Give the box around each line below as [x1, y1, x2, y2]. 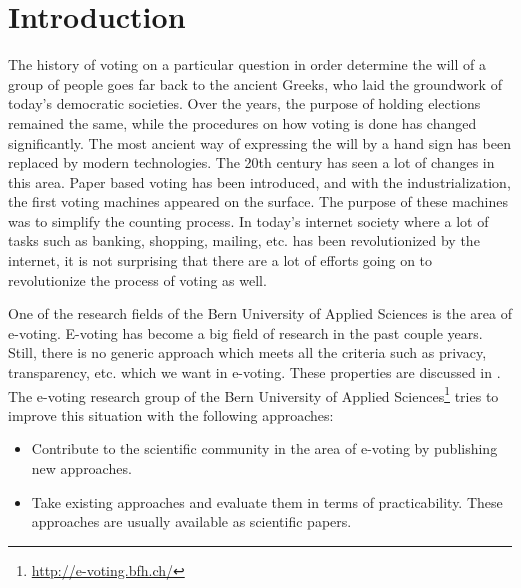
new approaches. [31, 458, 132, 479]
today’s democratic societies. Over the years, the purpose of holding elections [8, 93, 481, 114]
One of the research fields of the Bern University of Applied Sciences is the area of [8, 303, 512, 324]
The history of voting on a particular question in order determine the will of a [8, 54, 486, 75]
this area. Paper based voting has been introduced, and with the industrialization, [8, 171, 511, 192]
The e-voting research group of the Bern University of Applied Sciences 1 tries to [8, 382, 499, 406]
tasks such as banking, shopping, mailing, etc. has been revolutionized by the [8, 230, 480, 251]
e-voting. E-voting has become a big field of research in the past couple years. [8, 322, 483, 343]
